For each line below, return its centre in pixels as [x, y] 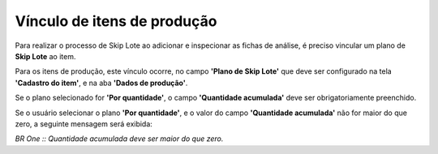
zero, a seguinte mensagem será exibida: [84, 124]
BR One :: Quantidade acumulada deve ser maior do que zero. [119, 139]
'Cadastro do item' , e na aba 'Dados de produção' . [101, 83]
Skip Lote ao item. [45, 56]
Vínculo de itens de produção [116, 21]
